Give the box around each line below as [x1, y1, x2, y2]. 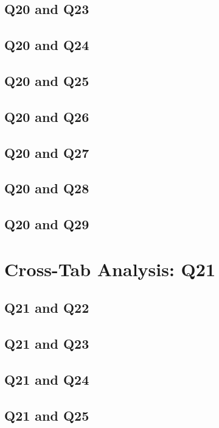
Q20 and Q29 [4, 215, 89, 234]
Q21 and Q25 [4, 405, 89, 424]
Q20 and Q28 [4, 179, 89, 198]
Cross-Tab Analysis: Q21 [4, 256, 215, 281]
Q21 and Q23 [4, 334, 89, 353]
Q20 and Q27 [4, 143, 89, 162]
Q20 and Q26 [4, 107, 89, 126]
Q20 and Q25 [4, 71, 89, 90]
